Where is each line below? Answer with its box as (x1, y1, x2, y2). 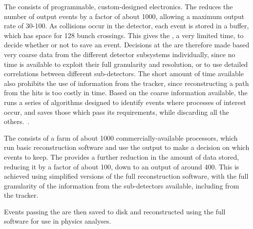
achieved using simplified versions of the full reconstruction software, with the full (4, 171, 249, 181)
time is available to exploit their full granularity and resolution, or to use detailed (4, 59, 248, 69)
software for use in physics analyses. (4, 216, 111, 226)
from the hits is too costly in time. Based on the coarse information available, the (4, 87, 248, 98)
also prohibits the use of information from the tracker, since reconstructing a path (4, 78, 249, 88)
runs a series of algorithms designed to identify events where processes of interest (4, 97, 246, 107)
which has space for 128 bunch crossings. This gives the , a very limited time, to (4, 30, 244, 40)
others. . (4, 116, 30, 126)
